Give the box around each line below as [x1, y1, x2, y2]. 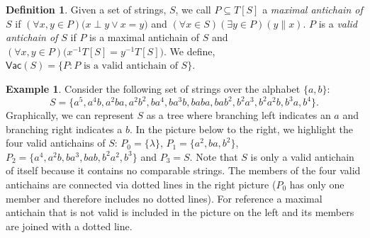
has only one [289, 177, 344, 192]
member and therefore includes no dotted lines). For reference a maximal [6, 191, 323, 205]
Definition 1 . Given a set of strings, [6, 2, 167, 16]
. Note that [189, 149, 238, 164]
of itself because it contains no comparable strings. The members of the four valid [6, 163, 361, 178]
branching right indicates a [6, 121, 123, 136]
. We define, [163, 43, 215, 58]
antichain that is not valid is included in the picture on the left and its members [6, 205, 354, 220]
